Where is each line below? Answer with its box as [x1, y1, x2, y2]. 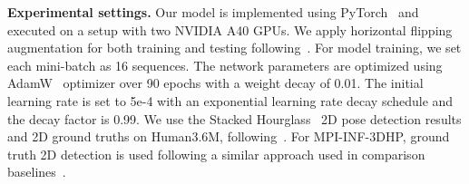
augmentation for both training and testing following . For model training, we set [7, 38, 462, 57]
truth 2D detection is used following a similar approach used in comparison [7, 144, 425, 163]
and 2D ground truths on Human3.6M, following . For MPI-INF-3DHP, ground [7, 127, 450, 146]
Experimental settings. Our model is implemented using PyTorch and [7, 3, 419, 21]
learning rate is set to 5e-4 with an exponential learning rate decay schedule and [7, 91, 454, 110]
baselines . [7, 162, 66, 181]
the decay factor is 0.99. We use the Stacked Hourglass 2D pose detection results [7, 109, 462, 128]
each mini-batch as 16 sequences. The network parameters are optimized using [7, 55, 443, 74]
